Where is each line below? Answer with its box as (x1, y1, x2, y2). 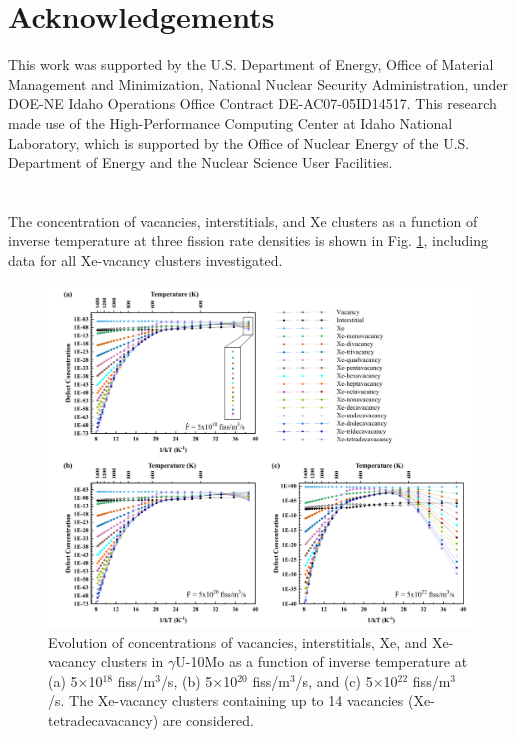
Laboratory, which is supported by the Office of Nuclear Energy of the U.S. (8, 132, 470, 153)
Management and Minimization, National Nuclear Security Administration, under (8, 73, 509, 94)
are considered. (162, 709, 254, 730)
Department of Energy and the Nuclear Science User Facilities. (8, 152, 393, 173)
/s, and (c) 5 (295, 670, 373, 691)
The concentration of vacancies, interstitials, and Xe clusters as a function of (8, 210, 478, 231)
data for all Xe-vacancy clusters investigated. (8, 250, 283, 271)
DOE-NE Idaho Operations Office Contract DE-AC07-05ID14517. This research (8, 93, 497, 114)
